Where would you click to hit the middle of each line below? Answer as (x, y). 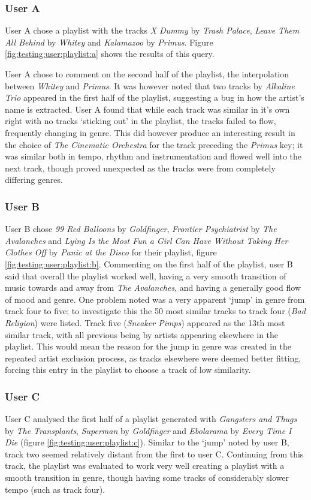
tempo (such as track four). (55, 489)
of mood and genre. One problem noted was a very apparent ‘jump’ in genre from (155, 299)
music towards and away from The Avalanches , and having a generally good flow (153, 287)
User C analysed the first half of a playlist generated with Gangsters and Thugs (151, 419)
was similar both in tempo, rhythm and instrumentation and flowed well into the (153, 156)
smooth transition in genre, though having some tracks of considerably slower (147, 478)
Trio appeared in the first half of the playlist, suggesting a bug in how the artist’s (155, 97)
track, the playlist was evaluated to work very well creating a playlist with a (145, 466)
